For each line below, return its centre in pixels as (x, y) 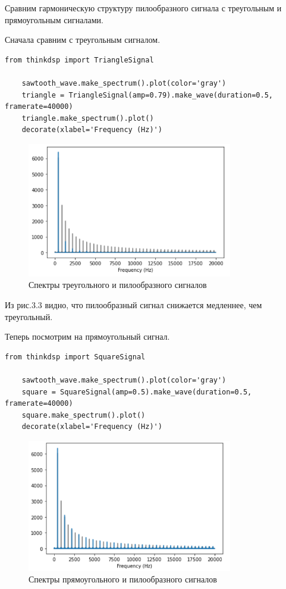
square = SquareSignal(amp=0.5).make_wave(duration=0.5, (137, 392)
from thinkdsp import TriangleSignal (79, 60)
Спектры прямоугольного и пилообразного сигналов (123, 579)
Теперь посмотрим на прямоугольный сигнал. (87, 336)
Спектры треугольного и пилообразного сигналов (118, 285)
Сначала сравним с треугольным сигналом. (83, 40)
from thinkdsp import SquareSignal (75, 357)
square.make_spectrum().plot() (84, 415)
